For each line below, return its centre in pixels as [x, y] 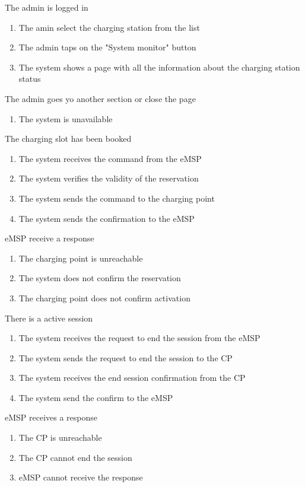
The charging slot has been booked [68, 139]
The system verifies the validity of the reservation [109, 178]
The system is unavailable [66, 118]
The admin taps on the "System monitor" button [107, 47]
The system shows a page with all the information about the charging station [159, 67]
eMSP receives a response [51, 417]
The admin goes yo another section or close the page [100, 98]
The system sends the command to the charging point [117, 198]
